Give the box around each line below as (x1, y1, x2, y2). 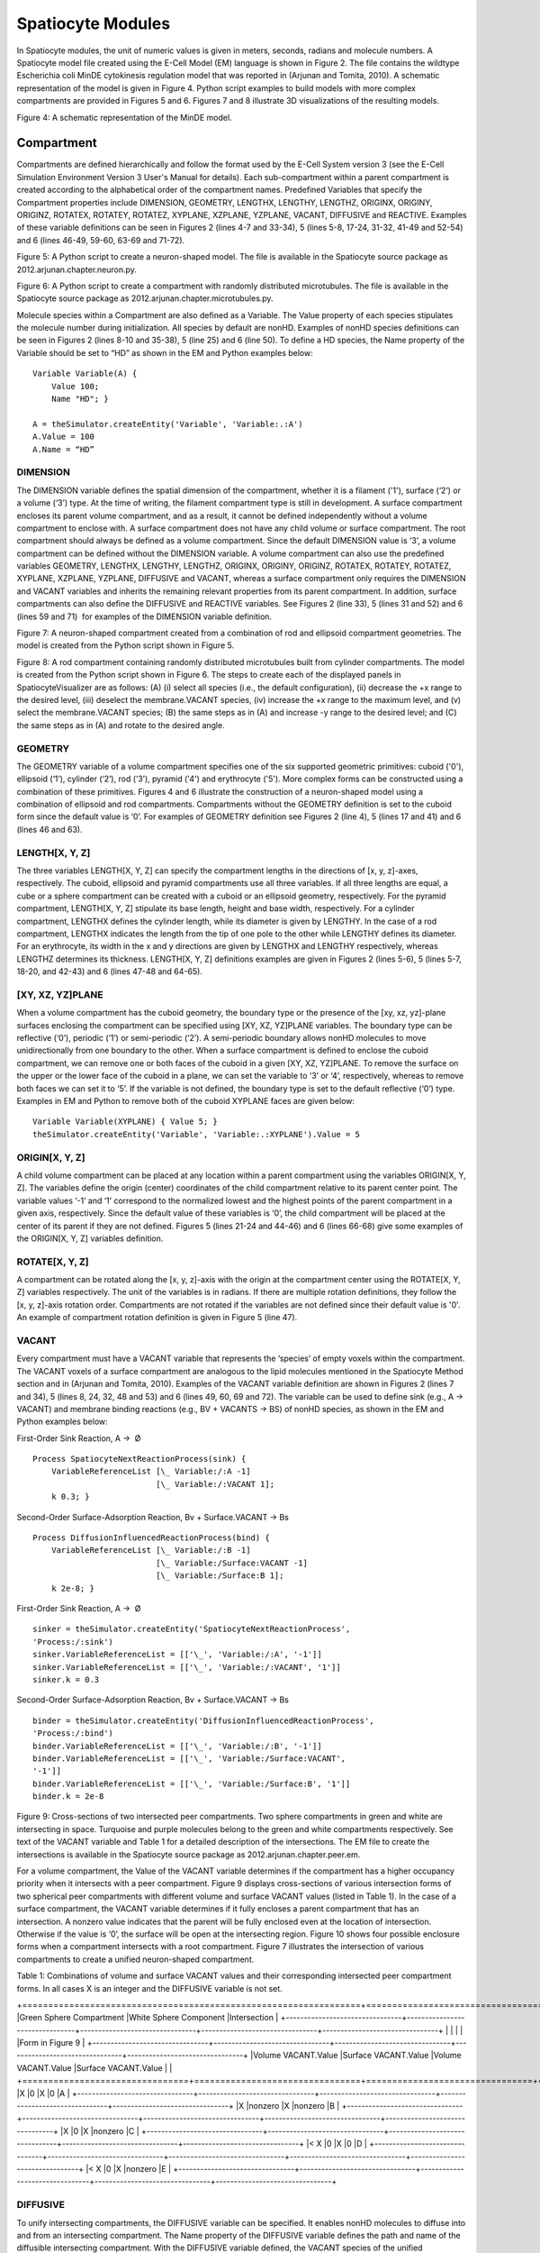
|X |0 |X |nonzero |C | (59, 2125, 139, 2136)
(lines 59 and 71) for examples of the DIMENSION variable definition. (16, 611, 273, 622)
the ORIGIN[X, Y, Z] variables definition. (16, 1233, 164, 1244)
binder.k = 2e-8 (32, 1792, 104, 1801)
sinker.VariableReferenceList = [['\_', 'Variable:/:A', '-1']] (32, 1649, 323, 1660)
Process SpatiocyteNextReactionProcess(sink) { (32, 1454, 247, 1464)
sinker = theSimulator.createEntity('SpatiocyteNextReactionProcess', (32, 1624, 351, 1635)
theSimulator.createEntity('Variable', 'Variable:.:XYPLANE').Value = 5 (32, 1129, 360, 1139)
